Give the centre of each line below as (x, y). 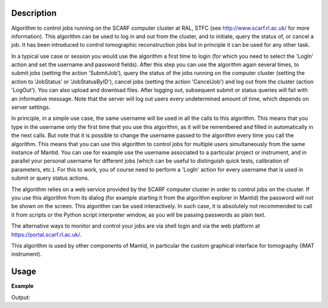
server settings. (31, 107)
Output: (21, 297)
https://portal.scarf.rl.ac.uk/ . (46, 234)
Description (34, 13)
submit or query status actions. (50, 178)
